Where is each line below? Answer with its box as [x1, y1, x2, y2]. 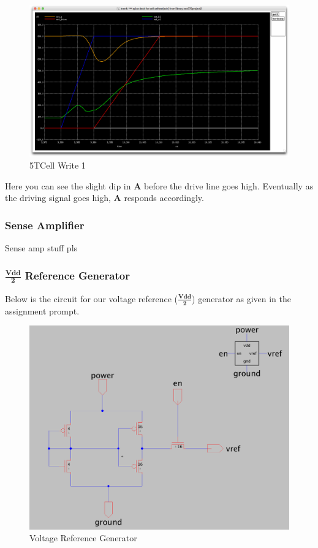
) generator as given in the [192, 292, 291, 305]
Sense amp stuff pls [5, 242, 78, 254]
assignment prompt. [5, 304, 80, 317]
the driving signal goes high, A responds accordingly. [5, 191, 204, 204]
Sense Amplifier [5, 217, 85, 232]
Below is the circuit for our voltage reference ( [5, 292, 178, 305]
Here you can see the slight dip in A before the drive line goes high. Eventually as [5, 179, 314, 192]
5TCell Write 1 [29, 159, 86, 172]
